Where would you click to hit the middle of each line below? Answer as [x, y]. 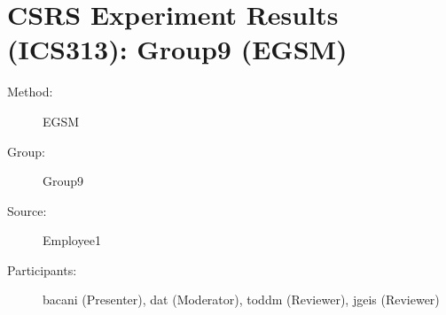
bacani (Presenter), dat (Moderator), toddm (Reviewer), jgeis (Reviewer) [241, 300]
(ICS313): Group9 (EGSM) [177, 49]
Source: [27, 210]
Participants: [42, 269]
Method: [30, 92]
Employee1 [72, 240]
